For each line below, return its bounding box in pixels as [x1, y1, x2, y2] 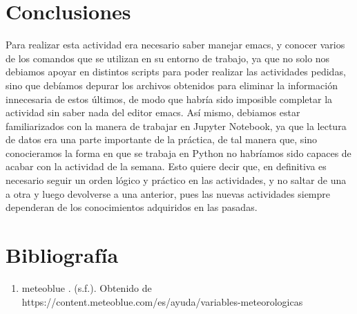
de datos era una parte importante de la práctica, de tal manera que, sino [6, 132, 318, 147]
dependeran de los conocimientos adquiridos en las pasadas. [6, 200, 258, 214]
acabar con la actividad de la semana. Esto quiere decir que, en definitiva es [6, 159, 327, 174]
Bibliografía [6, 241, 119, 269]
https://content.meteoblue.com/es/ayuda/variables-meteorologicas [21, 294, 303, 308]
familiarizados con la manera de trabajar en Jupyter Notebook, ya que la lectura [6, 118, 347, 133]
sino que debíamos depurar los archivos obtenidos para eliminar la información [6, 77, 338, 92]
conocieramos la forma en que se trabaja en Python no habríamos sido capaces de [6, 145, 351, 160]
